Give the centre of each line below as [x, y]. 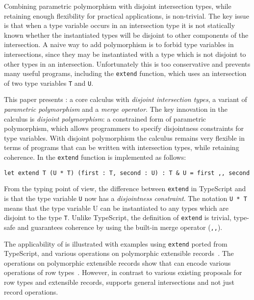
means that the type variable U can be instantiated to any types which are [116, 208]
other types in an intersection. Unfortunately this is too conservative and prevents [127, 63]
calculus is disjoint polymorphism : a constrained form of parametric [105, 118]
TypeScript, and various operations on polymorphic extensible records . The [119, 253]
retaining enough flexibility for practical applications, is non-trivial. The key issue [127, 15]
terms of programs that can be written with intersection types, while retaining [122, 147]
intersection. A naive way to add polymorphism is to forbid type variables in [119, 44]
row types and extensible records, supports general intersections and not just [119, 282]
